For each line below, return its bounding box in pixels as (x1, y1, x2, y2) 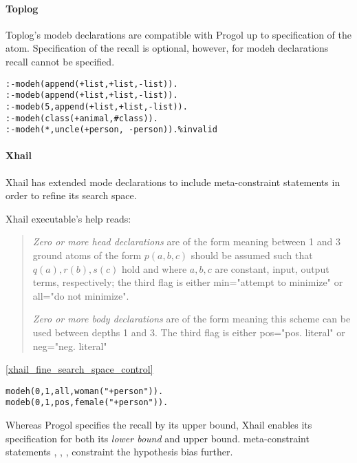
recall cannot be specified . (6, 54, 115, 68)
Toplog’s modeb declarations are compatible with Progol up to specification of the (6, 27, 352, 41)
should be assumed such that (191, 248, 313, 263)
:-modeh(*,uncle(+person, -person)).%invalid (6, 125, 217, 135)
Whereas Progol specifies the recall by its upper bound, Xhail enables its (6, 418, 312, 432)
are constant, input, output (215, 261, 329, 276)
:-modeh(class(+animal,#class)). (6, 113, 158, 123)
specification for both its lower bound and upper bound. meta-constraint (6, 431, 310, 445)
